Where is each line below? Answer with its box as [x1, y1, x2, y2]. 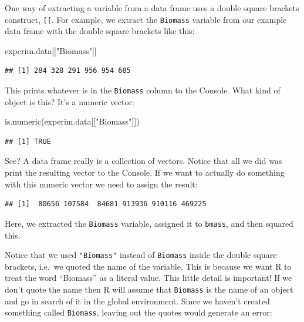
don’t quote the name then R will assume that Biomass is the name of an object [5, 283, 293, 295]
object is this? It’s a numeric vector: [5, 95, 134, 108]
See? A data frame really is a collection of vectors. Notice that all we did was [5, 155, 282, 167]
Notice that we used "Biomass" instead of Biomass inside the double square [5, 249, 277, 261]
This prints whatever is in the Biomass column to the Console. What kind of [5, 84, 281, 96]
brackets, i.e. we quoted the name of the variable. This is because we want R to [5, 260, 292, 272]
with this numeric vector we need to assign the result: [5, 177, 198, 190]
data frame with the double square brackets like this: [5, 25, 195, 37]
